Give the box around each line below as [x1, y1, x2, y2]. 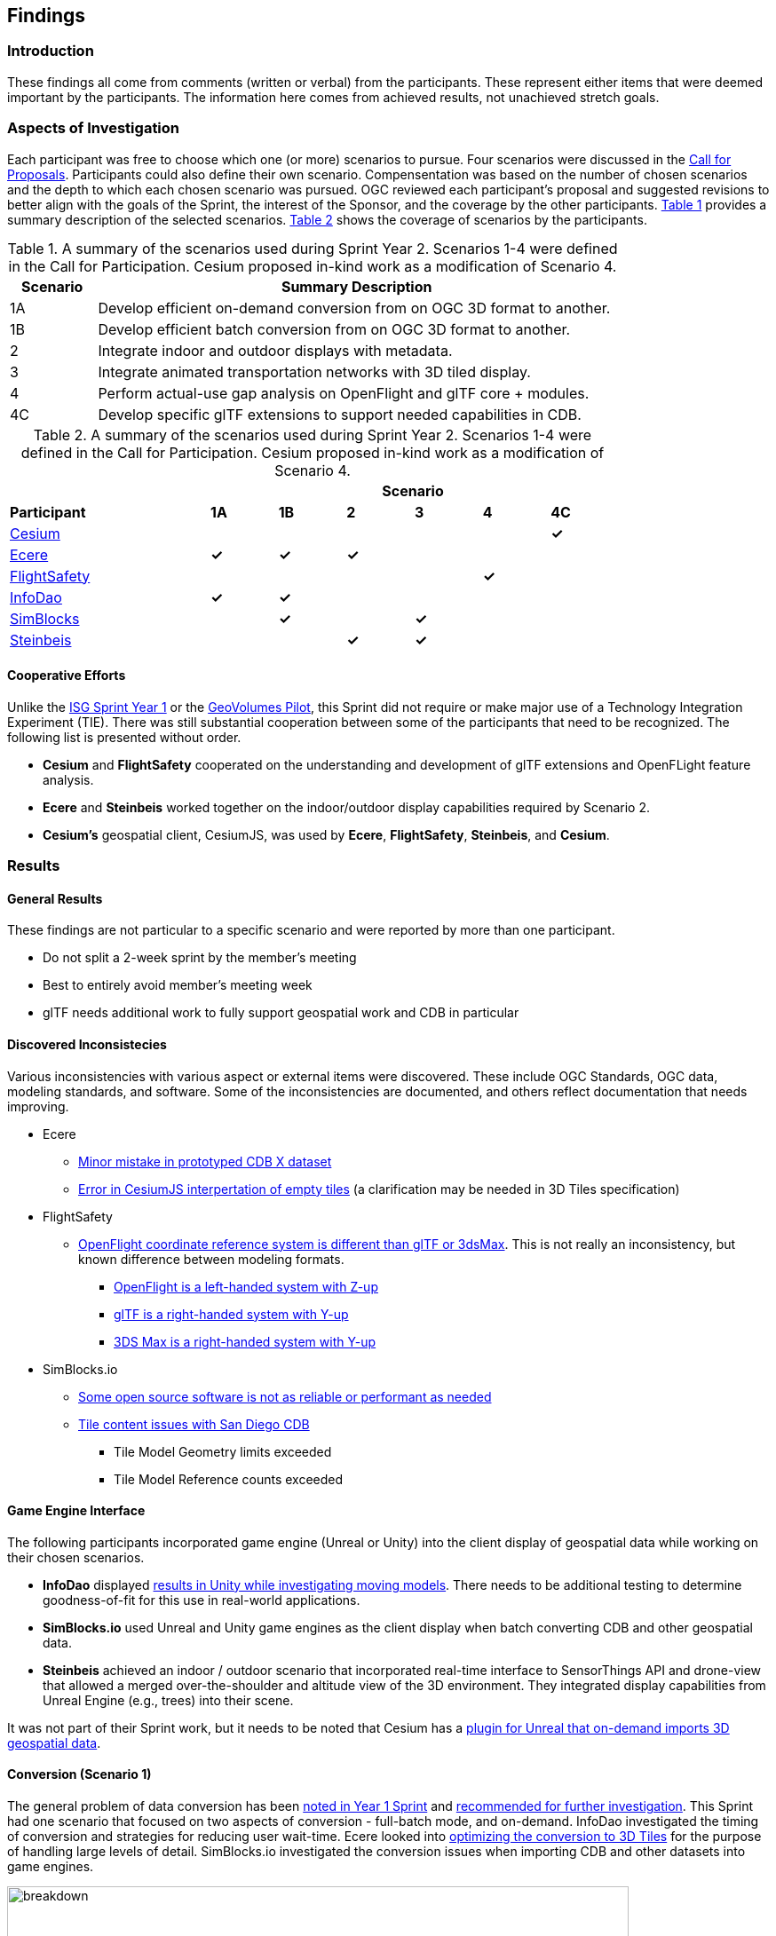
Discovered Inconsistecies [7, 1036, 167, 1052]
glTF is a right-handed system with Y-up [114, 1306, 349, 1322]
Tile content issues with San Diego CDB [78, 1416, 310, 1432]
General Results [7, 890, 103, 906]
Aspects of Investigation [7, 119, 180, 138]
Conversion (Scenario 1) [7, 1766, 152, 1782]
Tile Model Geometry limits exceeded [114, 1443, 332, 1459]
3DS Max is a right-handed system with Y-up [114, 1333, 376, 1349]
